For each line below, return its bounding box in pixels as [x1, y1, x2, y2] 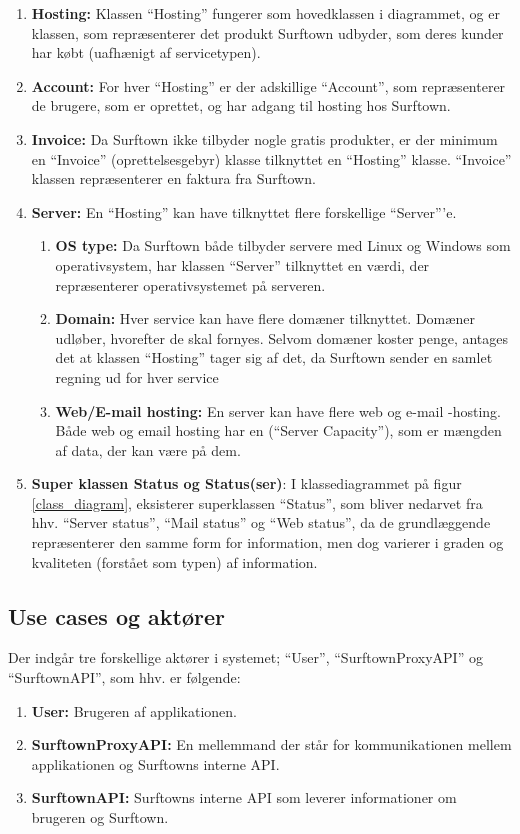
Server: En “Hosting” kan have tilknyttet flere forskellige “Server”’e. [31, 201, 457, 222]
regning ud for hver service [55, 366, 219, 387]
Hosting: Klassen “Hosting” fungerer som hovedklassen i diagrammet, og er [31, 3, 500, 23]
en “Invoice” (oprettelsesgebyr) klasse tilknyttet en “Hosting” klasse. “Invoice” [31, 148, 512, 169]
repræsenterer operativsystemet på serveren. [55, 274, 326, 295]
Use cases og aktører [8, 600, 225, 631]
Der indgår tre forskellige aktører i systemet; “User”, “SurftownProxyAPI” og [8, 647, 483, 668]
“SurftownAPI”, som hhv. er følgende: [8, 667, 241, 688]
